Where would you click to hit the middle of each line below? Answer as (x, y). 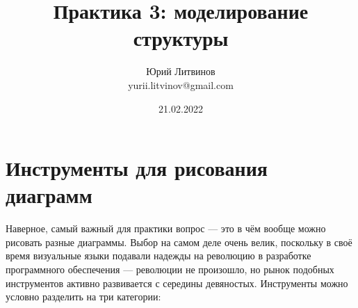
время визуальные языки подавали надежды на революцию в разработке (158, 256)
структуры (181, 38)
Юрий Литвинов (181, 71)
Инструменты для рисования (137, 168)
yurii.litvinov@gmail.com (181, 84)
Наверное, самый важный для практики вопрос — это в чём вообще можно (166, 228)
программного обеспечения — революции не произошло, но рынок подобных (170, 269)
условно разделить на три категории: (83, 297)
